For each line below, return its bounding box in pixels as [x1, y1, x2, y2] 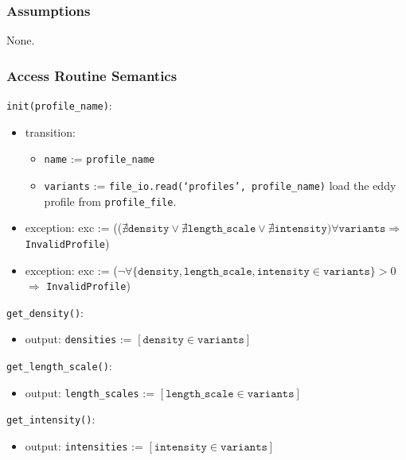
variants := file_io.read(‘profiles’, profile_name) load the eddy [44, 176, 396, 193]
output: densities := [25, 331, 132, 347]
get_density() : [6, 303, 84, 320]
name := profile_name [44, 150, 155, 167]
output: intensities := [25, 438, 143, 454]
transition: [25, 123, 76, 140]
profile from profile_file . [44, 192, 177, 209]
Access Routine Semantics [6, 65, 178, 85]
